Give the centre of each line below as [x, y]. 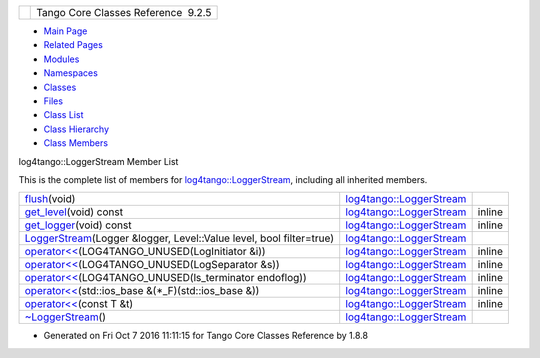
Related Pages [73, 45]
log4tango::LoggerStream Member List [98, 161]
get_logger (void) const [78, 225]
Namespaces [71, 73]
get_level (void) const [74, 212]
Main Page [65, 31]
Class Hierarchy [76, 129]
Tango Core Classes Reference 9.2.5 [124, 12]
